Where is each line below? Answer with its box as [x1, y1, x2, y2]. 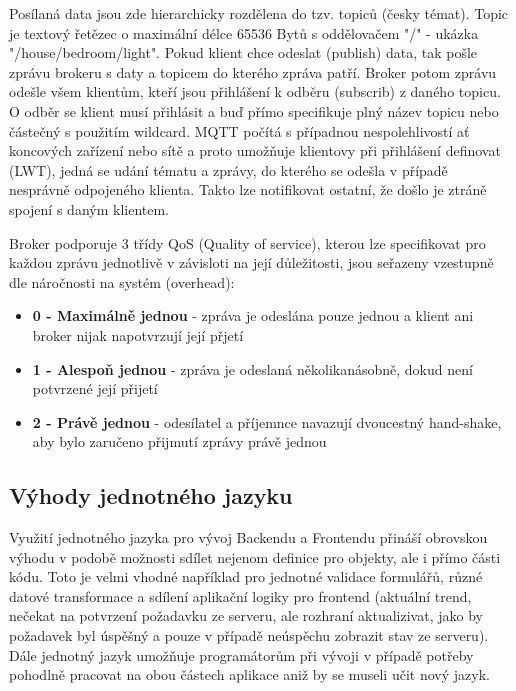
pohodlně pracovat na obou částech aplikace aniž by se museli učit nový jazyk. [9, 664, 490, 685]
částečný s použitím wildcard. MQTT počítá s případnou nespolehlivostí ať [9, 120, 470, 141]
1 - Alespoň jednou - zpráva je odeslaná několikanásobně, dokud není [32, 358, 473, 379]
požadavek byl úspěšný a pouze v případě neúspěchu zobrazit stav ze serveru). [9, 625, 489, 646]
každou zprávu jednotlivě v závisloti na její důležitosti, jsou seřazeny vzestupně [9, 252, 494, 273]
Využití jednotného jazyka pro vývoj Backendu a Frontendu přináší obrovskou [9, 527, 488, 548]
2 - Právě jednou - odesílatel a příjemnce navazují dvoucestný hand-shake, [32, 411, 502, 432]
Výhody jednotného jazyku [9, 480, 293, 511]
